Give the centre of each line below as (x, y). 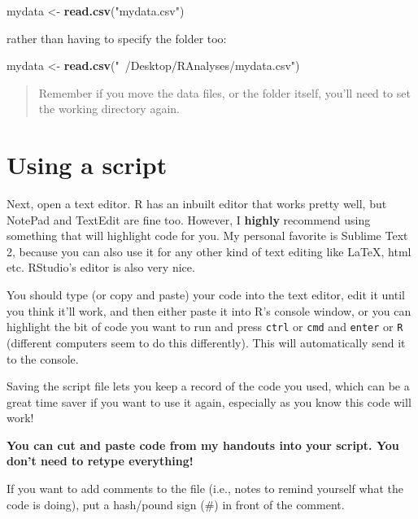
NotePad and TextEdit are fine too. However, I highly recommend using (189, 219)
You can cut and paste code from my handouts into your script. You (203, 445)
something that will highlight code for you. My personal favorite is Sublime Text (207, 236)
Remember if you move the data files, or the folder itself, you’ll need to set (224, 92)
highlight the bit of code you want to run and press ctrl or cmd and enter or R (205, 327)
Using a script (87, 165)
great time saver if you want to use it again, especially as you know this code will (209, 401)
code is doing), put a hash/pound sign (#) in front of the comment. (176, 504)
